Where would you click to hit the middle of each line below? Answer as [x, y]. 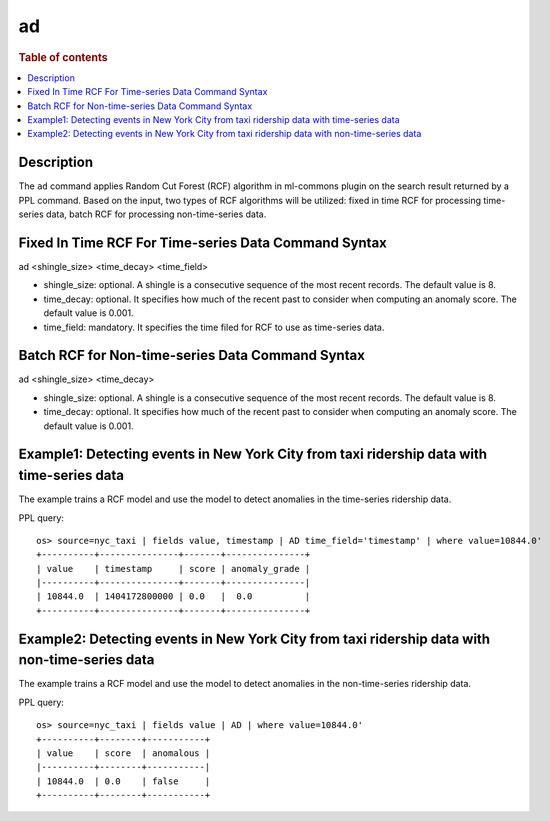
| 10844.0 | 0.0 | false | [123, 781]
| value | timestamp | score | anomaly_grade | [173, 568]
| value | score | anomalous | [123, 753]
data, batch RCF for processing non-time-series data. [156, 214]
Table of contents [63, 57]
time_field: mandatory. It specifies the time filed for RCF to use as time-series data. [214, 327]
